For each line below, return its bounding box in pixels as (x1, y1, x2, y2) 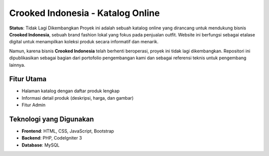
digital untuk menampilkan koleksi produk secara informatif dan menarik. (9, 39, 159, 45)
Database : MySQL (21, 142, 60, 148)
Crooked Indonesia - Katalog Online (9, 7, 160, 18)
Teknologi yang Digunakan (9, 115, 94, 123)
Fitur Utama (9, 75, 47, 83)
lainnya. (9, 62, 25, 68)
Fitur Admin (21, 102, 46, 108)
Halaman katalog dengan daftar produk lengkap (21, 88, 120, 94)
